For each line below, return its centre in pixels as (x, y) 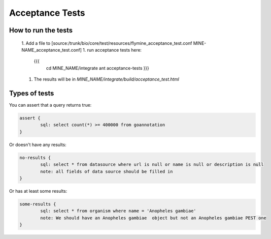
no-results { (35, 158)
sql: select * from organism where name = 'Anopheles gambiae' (118, 211)
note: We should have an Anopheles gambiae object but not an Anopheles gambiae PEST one (153, 218)
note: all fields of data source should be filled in (106, 171)
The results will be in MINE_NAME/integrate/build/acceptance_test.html (106, 79)
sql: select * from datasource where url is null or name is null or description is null (152, 164)
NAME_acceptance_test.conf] (52, 50)
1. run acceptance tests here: (112, 50)
